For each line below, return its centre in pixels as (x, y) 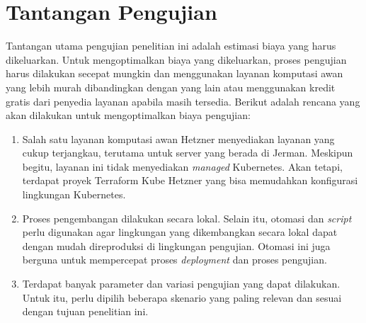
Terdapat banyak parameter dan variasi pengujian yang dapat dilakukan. (181, 284)
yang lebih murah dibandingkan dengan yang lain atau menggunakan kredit (171, 87)
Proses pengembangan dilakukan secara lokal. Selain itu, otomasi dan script (187, 218)
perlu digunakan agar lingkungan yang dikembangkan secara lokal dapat (180, 232)
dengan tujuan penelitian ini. (85, 311)
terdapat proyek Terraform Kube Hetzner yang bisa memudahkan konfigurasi (190, 180)
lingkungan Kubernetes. (74, 194)
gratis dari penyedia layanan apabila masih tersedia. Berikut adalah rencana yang (183, 101)
